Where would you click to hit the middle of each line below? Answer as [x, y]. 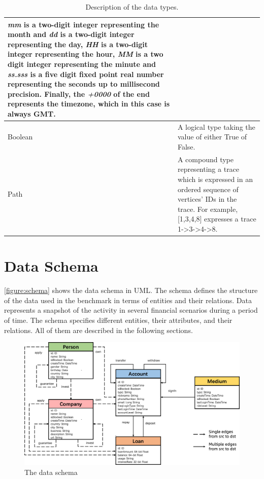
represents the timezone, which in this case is [89, 104]
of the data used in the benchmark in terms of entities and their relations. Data [128, 300]
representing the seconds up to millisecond [84, 84]
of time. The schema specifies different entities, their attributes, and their [118, 320]
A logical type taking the [216, 126]
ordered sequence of [208, 189]
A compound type [205, 159]
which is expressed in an [215, 179]
